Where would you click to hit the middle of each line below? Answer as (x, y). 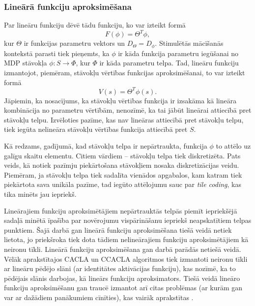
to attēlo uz (233, 146)
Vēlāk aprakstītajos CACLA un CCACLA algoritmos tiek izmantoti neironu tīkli (126, 259)
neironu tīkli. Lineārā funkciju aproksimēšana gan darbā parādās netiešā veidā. (123, 249)
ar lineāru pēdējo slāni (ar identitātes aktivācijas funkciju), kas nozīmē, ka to (120, 268)
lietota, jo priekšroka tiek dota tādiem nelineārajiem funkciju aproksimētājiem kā (126, 239)
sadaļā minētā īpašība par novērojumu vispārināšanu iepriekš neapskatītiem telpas (128, 220)
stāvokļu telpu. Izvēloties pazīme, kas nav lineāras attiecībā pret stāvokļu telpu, (124, 119)
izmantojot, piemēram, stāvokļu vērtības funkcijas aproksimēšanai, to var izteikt (125, 72)
